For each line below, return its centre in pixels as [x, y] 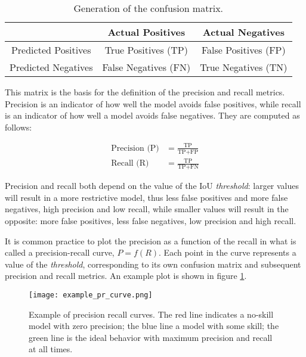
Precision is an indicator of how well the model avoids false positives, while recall [153, 103]
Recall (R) [130, 164]
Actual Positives [146, 32]
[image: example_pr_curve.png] [91, 295]
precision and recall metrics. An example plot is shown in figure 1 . [126, 276]
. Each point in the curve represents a [228, 252]
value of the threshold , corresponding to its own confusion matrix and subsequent [153, 264]
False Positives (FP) [244, 50]
